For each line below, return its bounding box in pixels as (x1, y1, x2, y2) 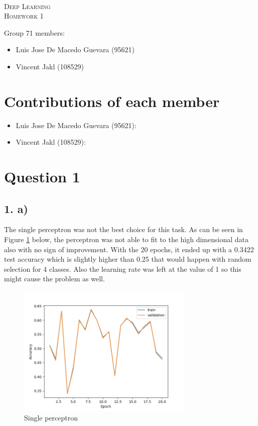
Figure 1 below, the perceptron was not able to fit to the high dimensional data (4, 234, 248, 245)
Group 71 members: (4, 27, 65, 38)
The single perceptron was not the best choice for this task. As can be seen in (4, 224, 243, 235)
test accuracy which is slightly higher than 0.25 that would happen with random (4, 254, 251, 264)
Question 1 (4, 166, 80, 187)
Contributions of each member (4, 90, 220, 111)
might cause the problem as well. (4, 273, 105, 284)
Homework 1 (4, 11, 44, 21)
